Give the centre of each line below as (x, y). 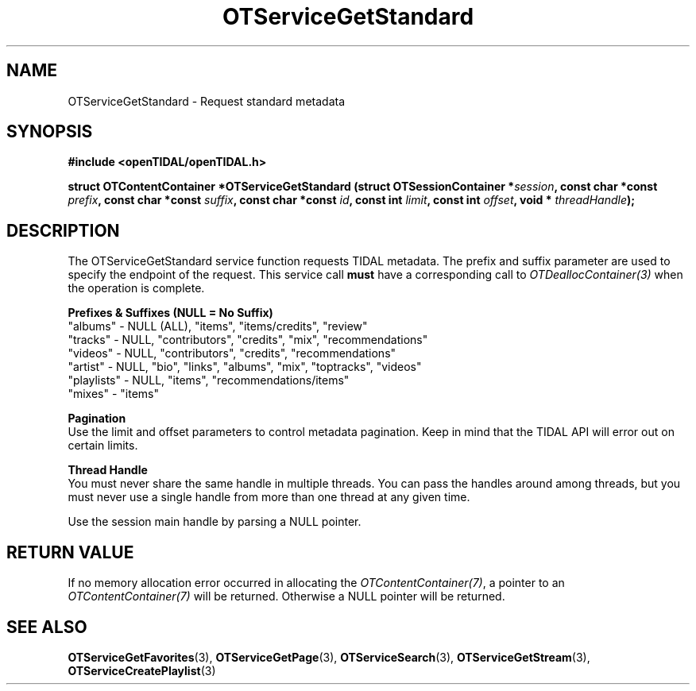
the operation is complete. (136, 288)
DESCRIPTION (63, 230)
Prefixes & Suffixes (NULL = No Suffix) (170, 313)
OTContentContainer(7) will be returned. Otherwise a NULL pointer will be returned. (286, 596)
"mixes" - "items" (113, 394)
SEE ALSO (47, 627)
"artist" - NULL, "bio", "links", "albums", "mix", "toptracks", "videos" (245, 367)
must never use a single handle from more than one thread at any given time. (269, 497)
